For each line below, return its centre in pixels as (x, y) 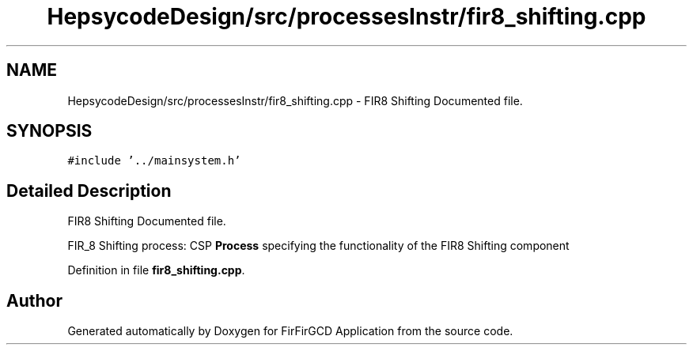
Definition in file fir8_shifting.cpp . (156, 270)
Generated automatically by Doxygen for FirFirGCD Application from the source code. (290, 331)
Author (34, 300)
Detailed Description (89, 191)
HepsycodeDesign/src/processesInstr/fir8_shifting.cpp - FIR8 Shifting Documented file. (295, 100)
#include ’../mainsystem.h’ (154, 161)
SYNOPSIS (49, 131)
